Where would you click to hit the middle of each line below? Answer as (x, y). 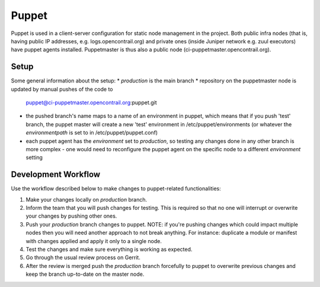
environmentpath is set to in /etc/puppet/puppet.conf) (92, 133)
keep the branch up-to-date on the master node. (85, 274)
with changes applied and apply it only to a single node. (94, 241)
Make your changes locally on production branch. (87, 199)
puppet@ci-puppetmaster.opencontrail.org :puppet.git (91, 103)
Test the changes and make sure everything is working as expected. (109, 249)
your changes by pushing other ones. (71, 216)
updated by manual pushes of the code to (62, 89)
